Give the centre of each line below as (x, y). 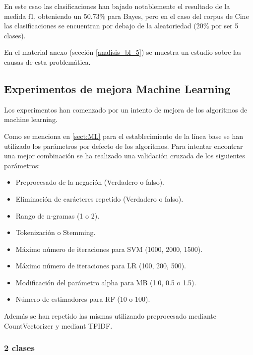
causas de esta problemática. (47, 61)
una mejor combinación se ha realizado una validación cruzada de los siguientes (125, 156)
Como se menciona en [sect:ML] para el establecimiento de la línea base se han (124, 136)
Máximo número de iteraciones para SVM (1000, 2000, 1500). (109, 249)
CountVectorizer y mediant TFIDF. (58, 325)
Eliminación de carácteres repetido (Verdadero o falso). (99, 198)
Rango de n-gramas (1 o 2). (58, 215)
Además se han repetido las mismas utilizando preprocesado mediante (110, 316)
